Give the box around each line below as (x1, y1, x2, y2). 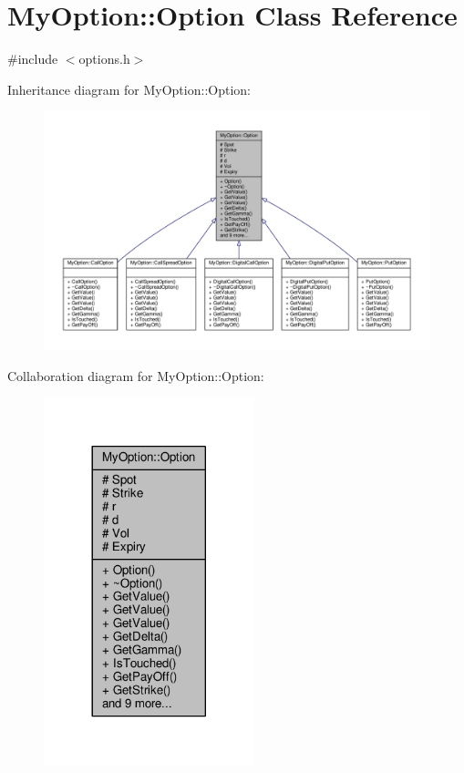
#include (7, 49, 58, 68)
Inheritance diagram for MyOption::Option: (7, 79, 251, 98)
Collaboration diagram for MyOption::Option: (7, 366, 264, 385)
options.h (78, 49, 130, 68)
